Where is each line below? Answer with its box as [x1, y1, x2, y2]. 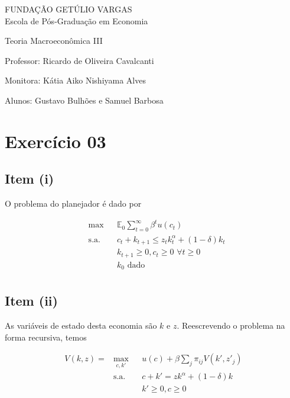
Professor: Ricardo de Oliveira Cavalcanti [5, 54, 154, 66]
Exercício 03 [5, 129, 106, 153]
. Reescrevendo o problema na [177, 319, 285, 332]
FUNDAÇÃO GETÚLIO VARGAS [5, 3, 132, 15]
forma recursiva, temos [5, 330, 87, 343]
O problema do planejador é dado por [5, 197, 142, 210]
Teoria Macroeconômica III [5, 34, 103, 47]
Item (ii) [5, 291, 58, 310]
